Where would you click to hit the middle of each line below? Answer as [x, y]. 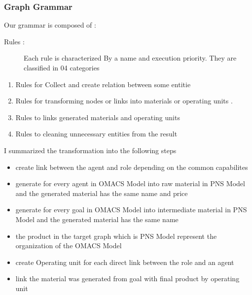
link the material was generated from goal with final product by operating [127, 279]
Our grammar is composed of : [50, 25]
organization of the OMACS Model [69, 246]
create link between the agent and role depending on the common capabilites [132, 167]
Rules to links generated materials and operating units [98, 117]
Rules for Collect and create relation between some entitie [103, 84]
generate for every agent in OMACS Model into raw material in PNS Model [130, 183]
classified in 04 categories [62, 67]
